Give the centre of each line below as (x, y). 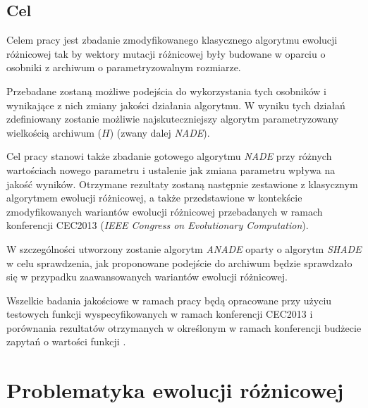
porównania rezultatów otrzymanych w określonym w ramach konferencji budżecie (184, 327)
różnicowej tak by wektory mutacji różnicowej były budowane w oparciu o (166, 53)
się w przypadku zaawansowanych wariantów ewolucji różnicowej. (147, 277)
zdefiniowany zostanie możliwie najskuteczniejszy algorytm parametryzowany (173, 119)
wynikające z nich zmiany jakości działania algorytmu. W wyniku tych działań (176, 105)
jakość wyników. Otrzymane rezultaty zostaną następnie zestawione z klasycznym (182, 184)
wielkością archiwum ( (54, 132)
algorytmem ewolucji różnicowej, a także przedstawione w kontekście (154, 198)
